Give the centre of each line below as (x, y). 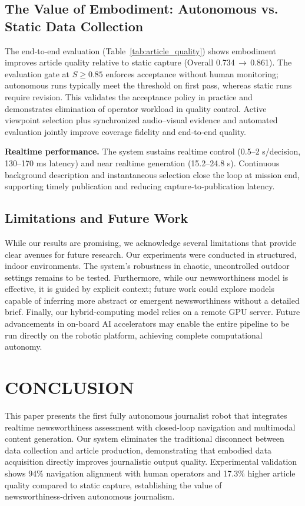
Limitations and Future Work (97, 218)
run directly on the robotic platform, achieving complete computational (134, 335)
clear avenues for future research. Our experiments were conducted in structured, (151, 254)
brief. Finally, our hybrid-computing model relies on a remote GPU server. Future (152, 312)
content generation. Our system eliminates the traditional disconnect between (145, 438)
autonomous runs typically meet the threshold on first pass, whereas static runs (148, 85)
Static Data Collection (74, 26)
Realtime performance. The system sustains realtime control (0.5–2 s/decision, (153, 151)
